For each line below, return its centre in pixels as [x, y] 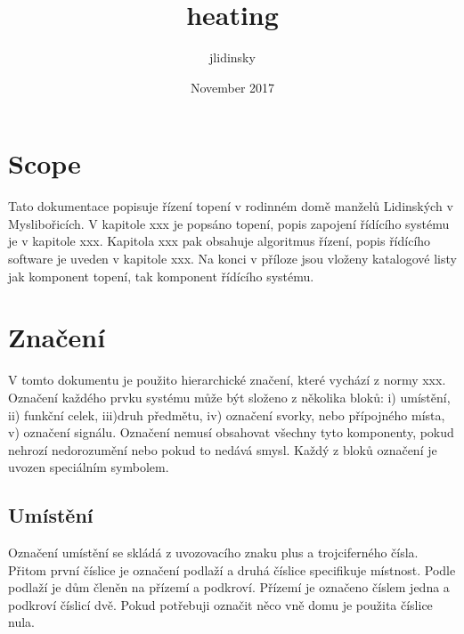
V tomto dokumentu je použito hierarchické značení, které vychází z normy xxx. [227, 380]
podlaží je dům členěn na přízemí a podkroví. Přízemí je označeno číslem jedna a [229, 587]
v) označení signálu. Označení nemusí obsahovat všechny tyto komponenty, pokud [231, 432]
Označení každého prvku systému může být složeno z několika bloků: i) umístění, [229, 397]
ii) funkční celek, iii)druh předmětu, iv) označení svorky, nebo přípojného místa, [227, 415]
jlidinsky [232, 57]
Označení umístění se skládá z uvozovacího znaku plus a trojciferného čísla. [213, 553]
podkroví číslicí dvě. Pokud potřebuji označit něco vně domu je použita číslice [220, 604]
